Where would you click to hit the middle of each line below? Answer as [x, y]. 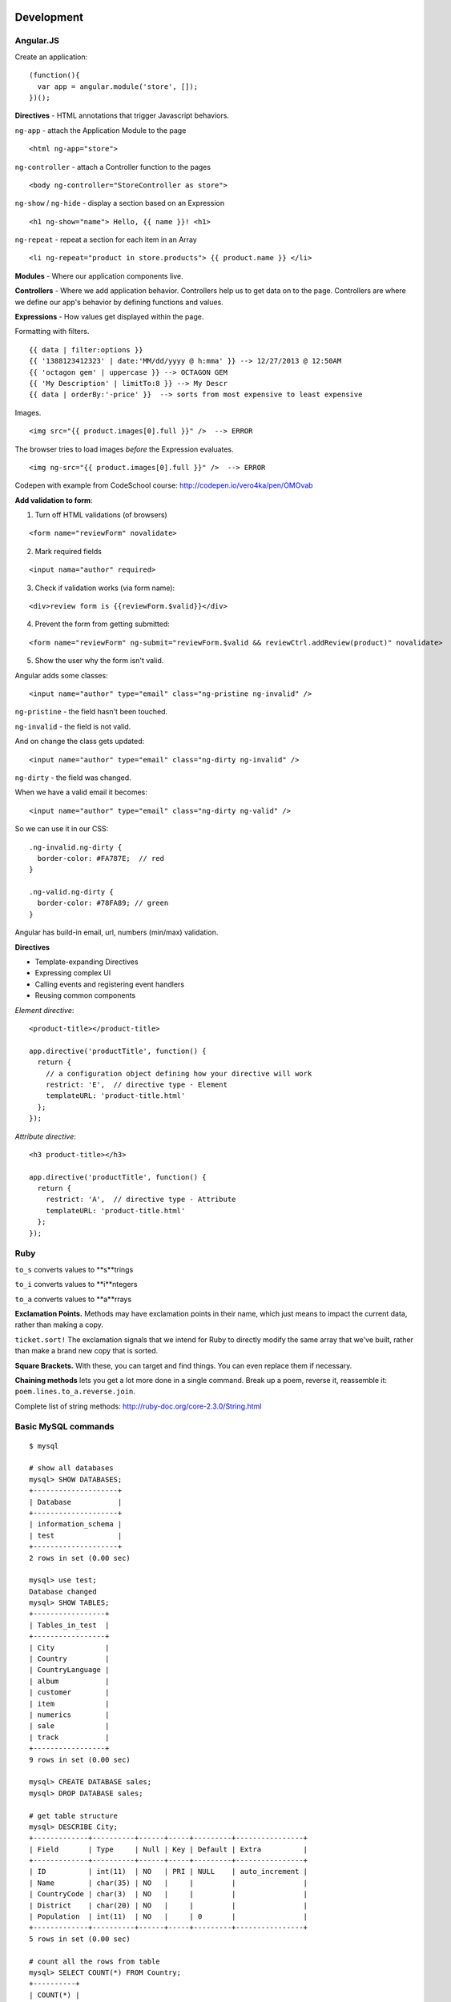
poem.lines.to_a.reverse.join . [75, 1391]
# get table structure [74, 1815]
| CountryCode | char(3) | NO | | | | [169, 1894]
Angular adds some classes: [61, 675]
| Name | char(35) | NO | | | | [169, 1883]
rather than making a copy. [59, 1325]
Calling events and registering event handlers [109, 984]
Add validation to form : [54, 500]
